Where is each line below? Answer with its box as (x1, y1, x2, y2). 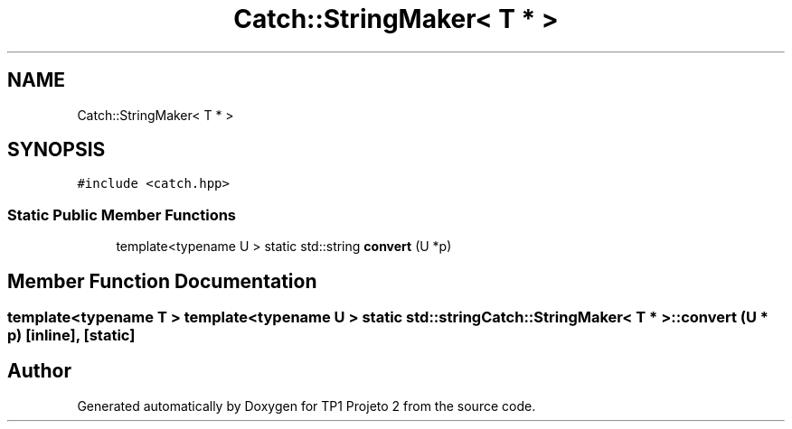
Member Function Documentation (7, 269, 317, 293)
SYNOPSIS (7, 138, 106, 162)
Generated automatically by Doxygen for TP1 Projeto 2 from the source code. (77, 397, 536, 414)
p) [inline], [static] (7, 326, 136, 345)
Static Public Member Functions (7, 205, 237, 224)
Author (7, 359, 71, 383)
